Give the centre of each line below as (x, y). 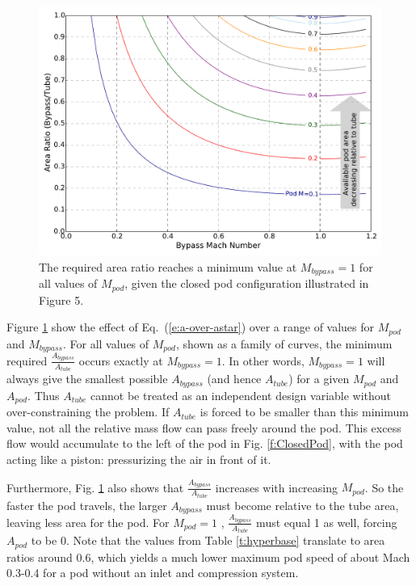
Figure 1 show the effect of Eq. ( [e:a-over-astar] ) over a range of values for (191, 327)
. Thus (44, 395)
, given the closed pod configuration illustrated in (247, 283)
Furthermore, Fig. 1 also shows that (95, 487)
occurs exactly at (121, 360)
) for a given (319, 379)
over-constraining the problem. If (88, 412)
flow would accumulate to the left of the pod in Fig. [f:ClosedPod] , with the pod (205, 443)
